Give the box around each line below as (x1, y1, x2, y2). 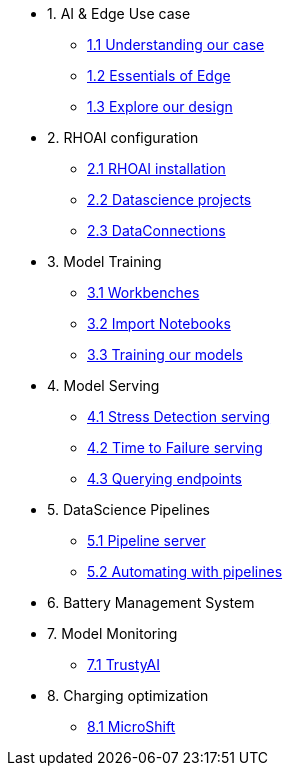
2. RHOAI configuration (47, 129, 199, 146)
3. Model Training (47, 253, 162, 270)
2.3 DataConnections (87, 222, 226, 239)
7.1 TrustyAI (87, 656, 161, 673)
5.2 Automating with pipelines (87, 563, 283, 580)
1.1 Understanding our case (87, 36, 265, 53)
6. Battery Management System (47, 594, 255, 611)
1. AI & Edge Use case (47, 5, 191, 22)
